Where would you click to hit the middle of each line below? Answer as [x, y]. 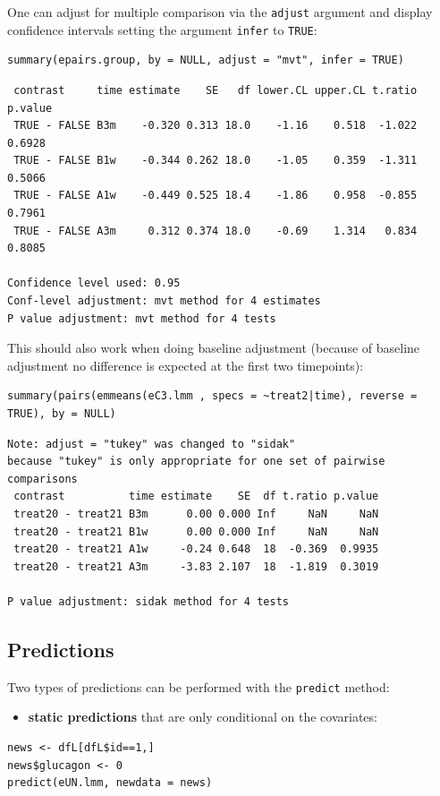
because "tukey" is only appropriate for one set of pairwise [196, 462]
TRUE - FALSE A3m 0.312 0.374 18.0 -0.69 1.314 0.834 [216, 231]
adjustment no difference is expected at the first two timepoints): [186, 365]
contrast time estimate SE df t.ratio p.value [196, 496]
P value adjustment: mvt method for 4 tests [142, 318]
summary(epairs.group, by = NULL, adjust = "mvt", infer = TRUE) [206, 60]
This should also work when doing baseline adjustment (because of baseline [214, 348]
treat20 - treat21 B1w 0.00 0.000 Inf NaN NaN [196, 531]
